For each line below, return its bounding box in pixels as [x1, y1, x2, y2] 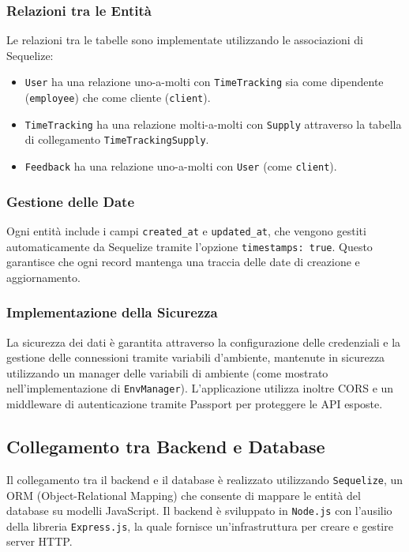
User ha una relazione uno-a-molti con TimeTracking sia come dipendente [24, 73, 384, 90]
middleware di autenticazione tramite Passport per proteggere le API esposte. [6, 396, 383, 412]
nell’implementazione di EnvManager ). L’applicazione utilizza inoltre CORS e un [6, 380, 394, 396]
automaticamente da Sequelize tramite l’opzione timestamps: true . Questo [6, 238, 373, 254]
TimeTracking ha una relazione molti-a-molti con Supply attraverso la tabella [24, 115, 402, 132]
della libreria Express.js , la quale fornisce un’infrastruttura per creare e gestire [6, 517, 393, 534]
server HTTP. [6, 533, 73, 550]
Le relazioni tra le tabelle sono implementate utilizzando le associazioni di [6, 32, 363, 48]
